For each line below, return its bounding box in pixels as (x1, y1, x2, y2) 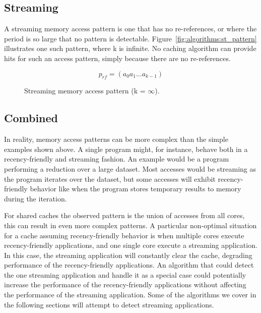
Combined (4, 110, 58, 126)
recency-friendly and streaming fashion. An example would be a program (4, 153, 229, 164)
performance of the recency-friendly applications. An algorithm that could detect (4, 259, 254, 270)
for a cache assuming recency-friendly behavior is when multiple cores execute (4, 230, 244, 240)
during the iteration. (4, 193, 67, 203)
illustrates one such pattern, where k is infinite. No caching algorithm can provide (4, 43, 256, 54)
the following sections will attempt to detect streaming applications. (4, 299, 214, 309)
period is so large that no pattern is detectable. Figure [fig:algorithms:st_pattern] (4, 33, 257, 43)
